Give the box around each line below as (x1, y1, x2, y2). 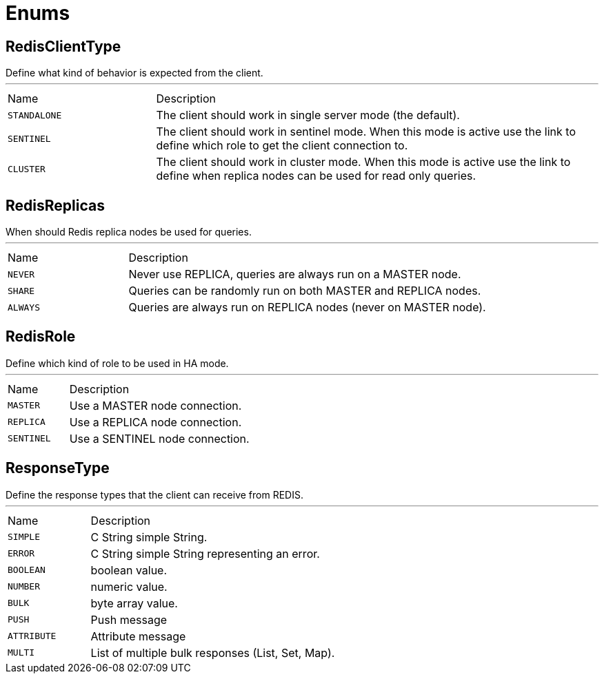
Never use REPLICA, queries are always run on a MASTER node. (128, 267, 461, 282)
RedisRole (6, 328, 76, 346)
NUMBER (8, 581, 40, 592)
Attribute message (90, 629, 186, 643)
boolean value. (90, 563, 168, 577)
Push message (90, 612, 168, 627)
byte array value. (90, 596, 178, 610)
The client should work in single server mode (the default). (156, 108, 460, 123)
